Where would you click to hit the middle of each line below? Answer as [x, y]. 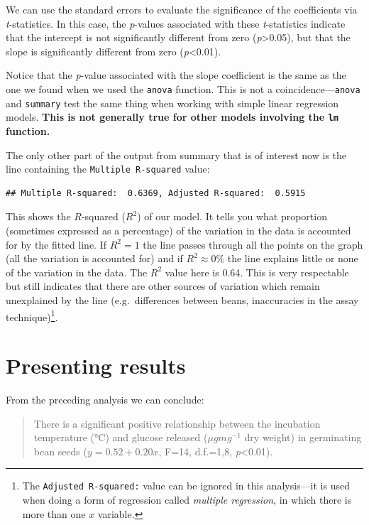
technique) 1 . [32, 315]
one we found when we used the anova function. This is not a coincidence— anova [183, 88]
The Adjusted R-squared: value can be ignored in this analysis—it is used [186, 486]
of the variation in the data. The [77, 272]
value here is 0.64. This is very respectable [257, 272]
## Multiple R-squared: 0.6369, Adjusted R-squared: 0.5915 [156, 193]
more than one [54, 513]
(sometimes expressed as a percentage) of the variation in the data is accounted [178, 230]
